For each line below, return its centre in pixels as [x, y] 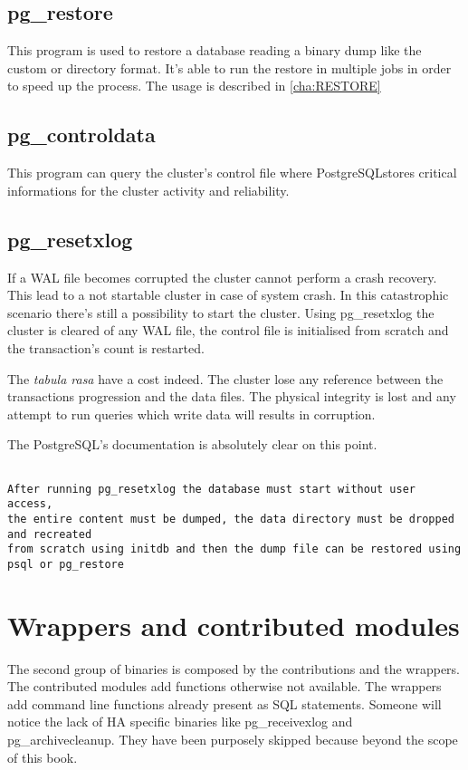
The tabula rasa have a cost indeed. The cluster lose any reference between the [225, 378]
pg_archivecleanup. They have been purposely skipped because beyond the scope [233, 740]
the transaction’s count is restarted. [106, 347]
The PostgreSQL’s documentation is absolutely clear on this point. [192, 444]
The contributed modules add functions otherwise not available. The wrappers [224, 686]
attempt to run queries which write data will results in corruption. [191, 414]
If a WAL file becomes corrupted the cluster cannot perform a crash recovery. [222, 277]
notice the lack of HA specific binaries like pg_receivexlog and [180, 722]
